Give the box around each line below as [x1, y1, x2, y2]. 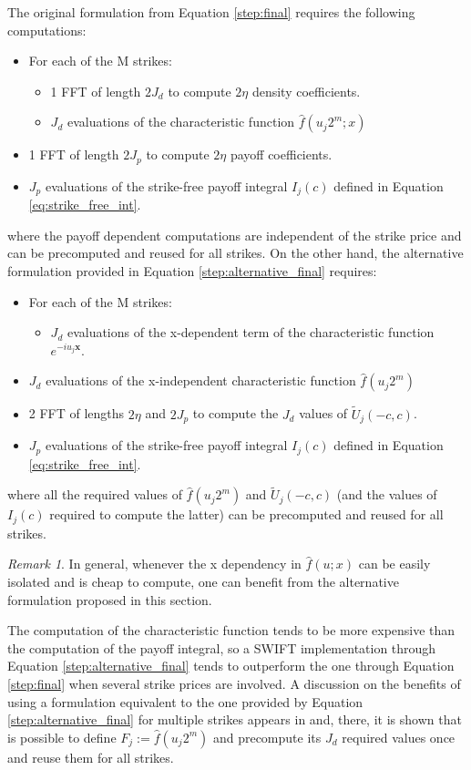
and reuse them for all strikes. [7, 747, 174, 766]
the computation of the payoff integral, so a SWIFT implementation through [7, 638, 436, 657]
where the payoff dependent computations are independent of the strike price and [7, 225, 462, 244]
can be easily [358, 554, 431, 573]
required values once [342, 727, 456, 746]
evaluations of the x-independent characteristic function [46, 371, 356, 390]
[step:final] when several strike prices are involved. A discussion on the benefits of [7, 673, 461, 693]
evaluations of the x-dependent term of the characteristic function [67, 323, 435, 342]
